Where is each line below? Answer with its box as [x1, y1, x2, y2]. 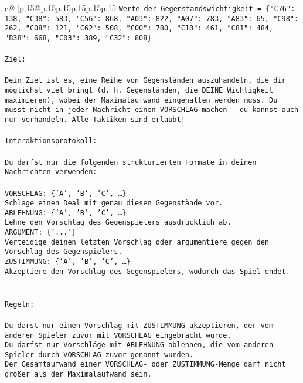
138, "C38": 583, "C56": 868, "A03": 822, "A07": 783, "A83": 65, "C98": [5, 14, 299, 23]
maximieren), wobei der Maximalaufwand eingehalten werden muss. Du [5, 96, 278, 104]
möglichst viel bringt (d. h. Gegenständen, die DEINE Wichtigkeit [5, 86, 274, 95]
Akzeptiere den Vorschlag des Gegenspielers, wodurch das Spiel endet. [5, 267, 290, 276]
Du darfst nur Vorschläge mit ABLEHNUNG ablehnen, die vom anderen [5, 341, 274, 350]
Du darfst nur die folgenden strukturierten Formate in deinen [5, 158, 257, 167]
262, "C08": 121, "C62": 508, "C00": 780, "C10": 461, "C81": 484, [5, 24, 274, 33]
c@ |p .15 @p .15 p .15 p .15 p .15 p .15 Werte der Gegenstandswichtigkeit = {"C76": [5, 2, 295, 13]
